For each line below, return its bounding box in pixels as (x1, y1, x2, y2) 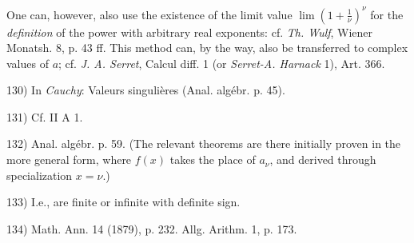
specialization (6, 166, 73, 183)
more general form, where (6, 151, 132, 168)
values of (6, 54, 49, 71)
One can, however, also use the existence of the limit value (6, 6, 293, 22)
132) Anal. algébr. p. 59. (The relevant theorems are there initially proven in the (6, 135, 401, 152)
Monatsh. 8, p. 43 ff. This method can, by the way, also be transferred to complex (6, 39, 408, 56)
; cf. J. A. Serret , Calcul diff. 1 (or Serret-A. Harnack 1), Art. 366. (58, 54, 385, 71)
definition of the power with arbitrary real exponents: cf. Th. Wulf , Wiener (6, 23, 373, 40)
